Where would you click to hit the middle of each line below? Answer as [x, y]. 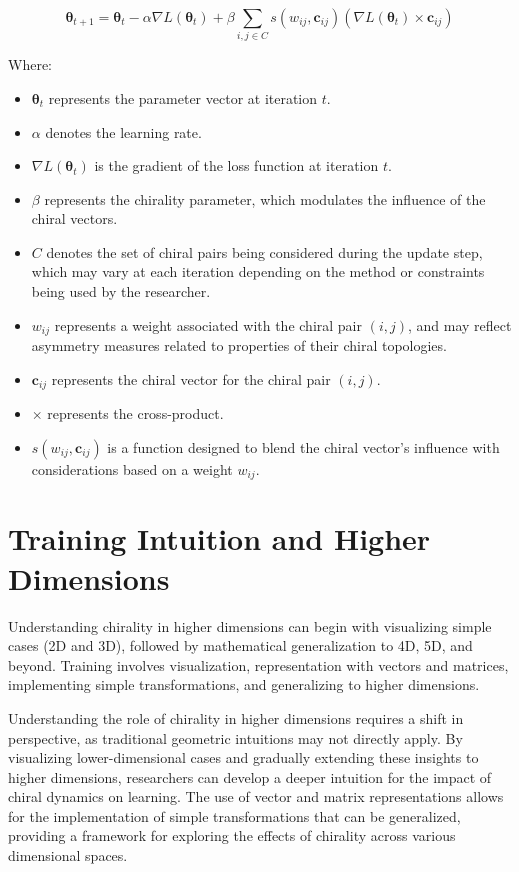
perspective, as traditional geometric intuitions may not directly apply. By [235, 737]
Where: [30, 64]
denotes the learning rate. [123, 131]
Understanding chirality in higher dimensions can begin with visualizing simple [250, 625]
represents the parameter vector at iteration [183, 97]
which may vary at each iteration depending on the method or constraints [258, 271]
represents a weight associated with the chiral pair [208, 324]
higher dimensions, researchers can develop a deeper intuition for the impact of [250, 776]
